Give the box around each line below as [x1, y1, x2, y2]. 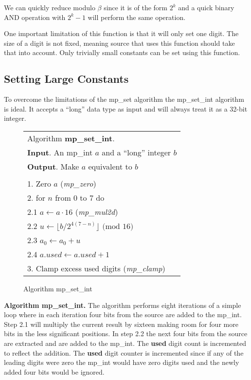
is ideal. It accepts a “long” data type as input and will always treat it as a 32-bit [4, 103, 248, 114]
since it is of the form [104, 2, 167, 12]
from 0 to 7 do [55, 191, 105, 203]
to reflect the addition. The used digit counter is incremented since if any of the [4, 347, 244, 358]
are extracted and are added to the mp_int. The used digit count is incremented [4, 338, 247, 348]
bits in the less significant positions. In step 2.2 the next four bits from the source [4, 328, 248, 339]
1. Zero [27, 177, 51, 189]
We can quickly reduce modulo [4, 2, 95, 12]
